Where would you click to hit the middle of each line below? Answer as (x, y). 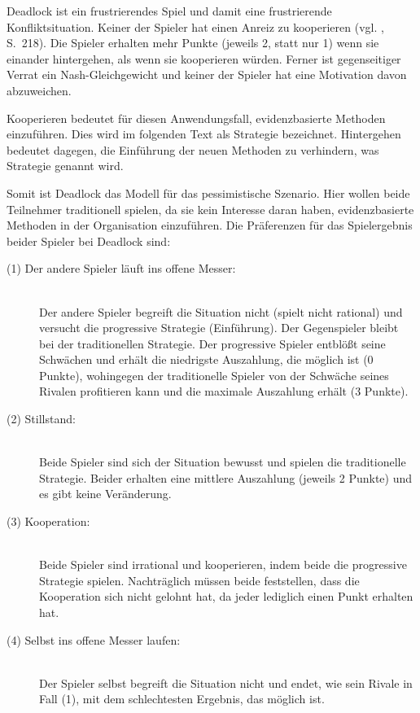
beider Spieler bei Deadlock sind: (89, 241)
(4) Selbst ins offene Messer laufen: (94, 639)
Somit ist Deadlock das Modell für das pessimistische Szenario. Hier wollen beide (208, 192)
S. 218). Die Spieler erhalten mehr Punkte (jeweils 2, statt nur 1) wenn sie (193, 43)
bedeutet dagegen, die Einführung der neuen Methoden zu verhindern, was (193, 149)
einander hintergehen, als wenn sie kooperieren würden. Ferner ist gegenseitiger (204, 58)
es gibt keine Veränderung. (105, 494)
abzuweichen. (39, 90)
